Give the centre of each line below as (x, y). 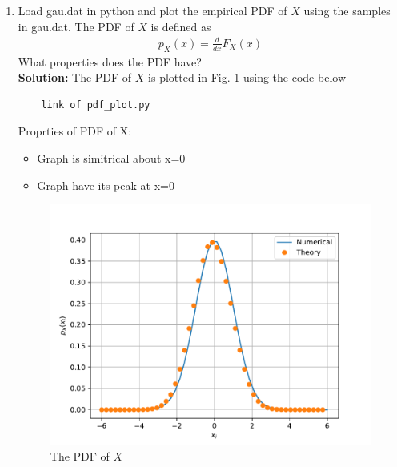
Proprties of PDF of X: (75, 131)
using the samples (347, 10)
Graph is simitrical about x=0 (111, 157)
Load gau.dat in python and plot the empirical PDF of (152, 10)
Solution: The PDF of (75, 77)
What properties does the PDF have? (110, 61)
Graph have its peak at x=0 (106, 185)
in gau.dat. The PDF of (76, 26)
